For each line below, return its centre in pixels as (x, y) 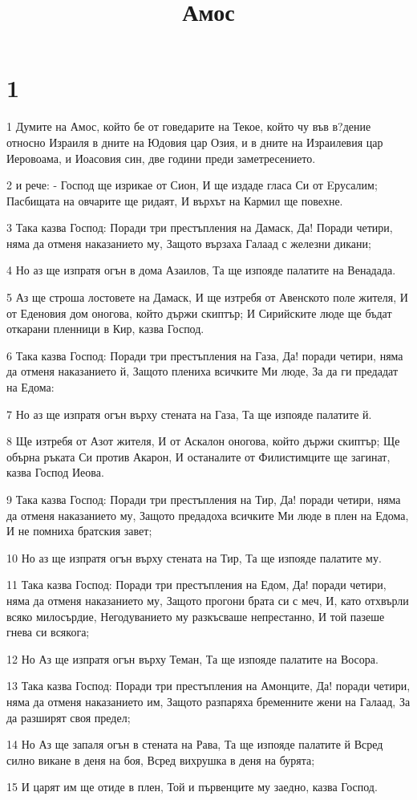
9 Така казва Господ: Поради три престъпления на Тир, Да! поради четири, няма (204, 499)
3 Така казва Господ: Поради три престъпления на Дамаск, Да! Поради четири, (200, 227)
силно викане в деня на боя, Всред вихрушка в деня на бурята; (161, 759)
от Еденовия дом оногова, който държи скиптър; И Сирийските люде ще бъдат (199, 313)
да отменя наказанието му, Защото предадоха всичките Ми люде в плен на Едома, (208, 515)
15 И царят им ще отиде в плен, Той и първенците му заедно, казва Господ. (192, 787)
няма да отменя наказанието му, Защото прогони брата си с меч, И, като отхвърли (208, 600)
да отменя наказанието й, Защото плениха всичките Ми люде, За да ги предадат (202, 371)
